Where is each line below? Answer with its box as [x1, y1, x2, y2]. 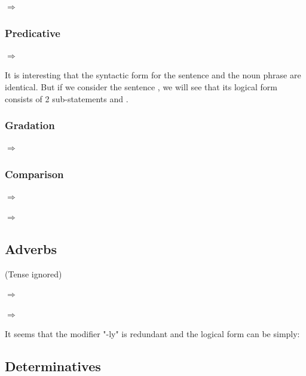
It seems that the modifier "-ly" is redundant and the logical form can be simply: [5, 328, 300, 340]
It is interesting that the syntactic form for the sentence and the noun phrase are [5, 69, 301, 81]
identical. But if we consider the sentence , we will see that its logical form [5, 81, 277, 93]
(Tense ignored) [5, 267, 62, 280]
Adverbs [5, 239, 57, 258]
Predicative [5, 25, 60, 40]
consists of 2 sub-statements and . [5, 92, 128, 105]
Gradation [5, 118, 55, 133]
